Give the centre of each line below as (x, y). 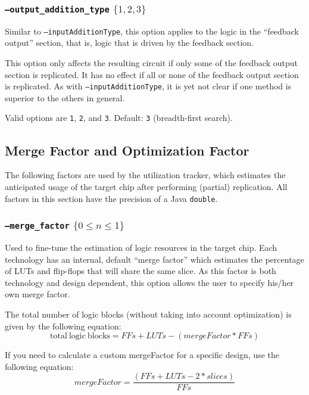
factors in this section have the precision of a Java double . (111, 198)
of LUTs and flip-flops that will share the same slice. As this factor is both (141, 271)
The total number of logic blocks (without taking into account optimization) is (148, 314)
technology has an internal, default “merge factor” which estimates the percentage (154, 259)
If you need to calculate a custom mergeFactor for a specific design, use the (142, 355)
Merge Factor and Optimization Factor (127, 150)
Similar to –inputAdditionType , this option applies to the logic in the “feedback (152, 31)
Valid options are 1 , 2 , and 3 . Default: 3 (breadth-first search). (119, 118)
